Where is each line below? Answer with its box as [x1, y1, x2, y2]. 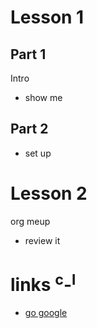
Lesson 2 [10, 182, 88, 205]
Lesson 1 [10, 6, 85, 29]
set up [24, 147, 52, 159]
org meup [10, 215, 51, 227]
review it [24, 234, 61, 246]
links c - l [10, 269, 77, 296]
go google [24, 307, 68, 319]
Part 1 [10, 46, 47, 63]
